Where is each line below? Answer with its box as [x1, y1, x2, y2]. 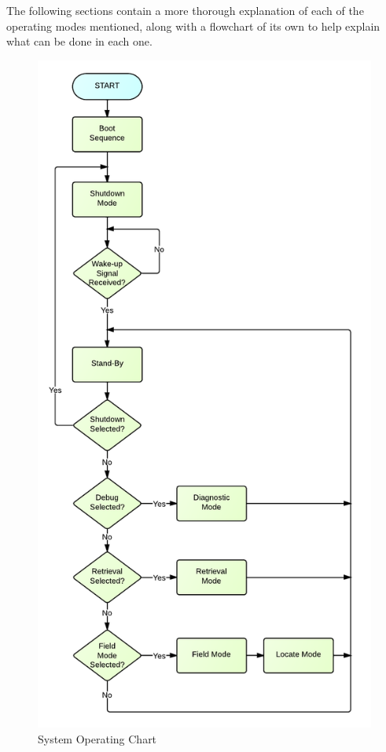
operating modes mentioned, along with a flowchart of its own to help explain [6, 17, 380, 34]
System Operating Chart [38, 731, 157, 747]
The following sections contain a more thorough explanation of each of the [6, 2, 364, 18]
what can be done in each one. [6, 33, 153, 50]
